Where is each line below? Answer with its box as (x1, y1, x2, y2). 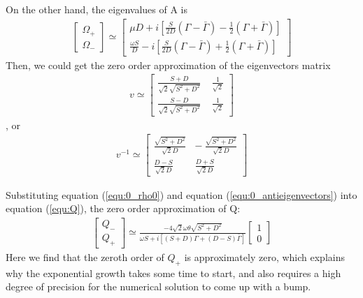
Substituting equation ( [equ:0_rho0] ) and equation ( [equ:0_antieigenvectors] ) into (6, 187, 357, 202)
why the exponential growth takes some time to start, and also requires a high (6, 265, 341, 280)
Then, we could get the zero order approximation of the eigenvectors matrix (6, 57, 331, 72)
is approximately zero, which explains (184, 249, 345, 264)
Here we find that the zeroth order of (6, 249, 164, 264)
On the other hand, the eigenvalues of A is (6, 2, 187, 16)
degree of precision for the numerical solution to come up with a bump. (6, 279, 311, 294)
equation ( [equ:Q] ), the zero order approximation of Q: (6, 201, 241, 216)
